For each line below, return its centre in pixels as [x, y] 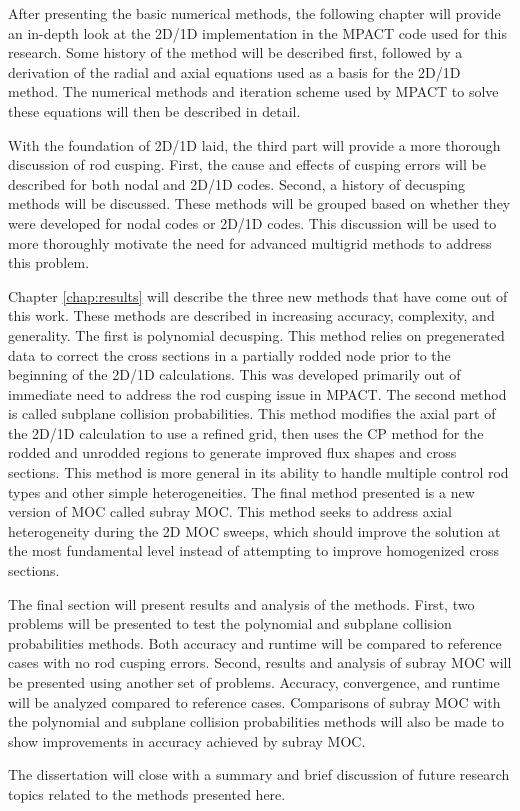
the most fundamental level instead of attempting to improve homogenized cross [254, 550]
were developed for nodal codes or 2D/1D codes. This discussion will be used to [252, 222]
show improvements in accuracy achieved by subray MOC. [187, 740]
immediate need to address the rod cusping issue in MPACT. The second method [257, 393]
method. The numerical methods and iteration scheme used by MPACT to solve [253, 91]
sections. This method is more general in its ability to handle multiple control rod [258, 472]
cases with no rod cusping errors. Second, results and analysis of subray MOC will [260, 662]
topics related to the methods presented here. [147, 793]
